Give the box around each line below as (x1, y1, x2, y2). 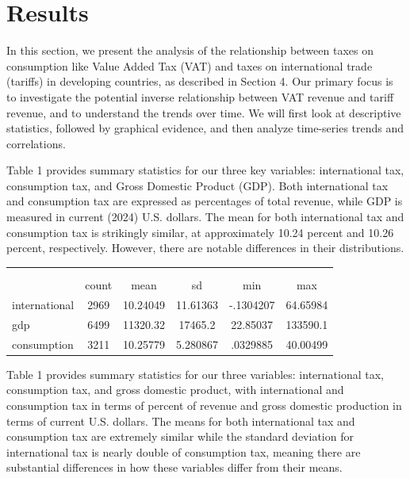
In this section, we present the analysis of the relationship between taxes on (6, 42, 374, 59)
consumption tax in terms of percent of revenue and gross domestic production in (6, 396, 402, 413)
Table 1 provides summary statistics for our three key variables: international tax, (6, 162, 404, 178)
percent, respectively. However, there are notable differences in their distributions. (6, 239, 404, 256)
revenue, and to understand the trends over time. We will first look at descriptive (6, 104, 401, 120)
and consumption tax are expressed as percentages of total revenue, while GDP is (6, 193, 403, 209)
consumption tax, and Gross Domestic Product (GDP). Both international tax (6, 177, 389, 193)
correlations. (6, 135, 66, 151)
